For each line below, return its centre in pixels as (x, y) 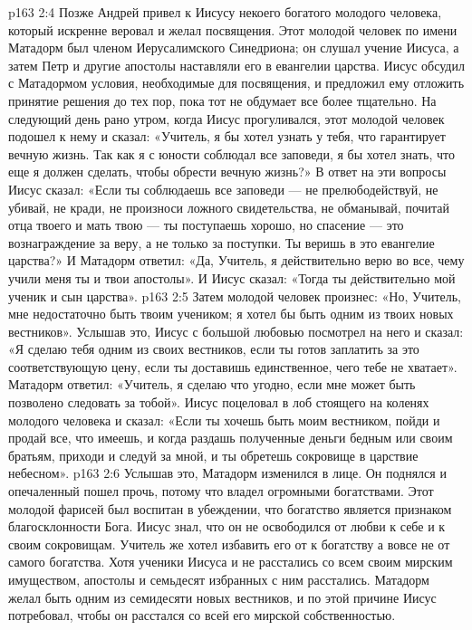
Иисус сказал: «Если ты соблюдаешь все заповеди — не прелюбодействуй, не (223, 189)
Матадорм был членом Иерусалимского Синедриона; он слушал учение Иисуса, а (234, 48)
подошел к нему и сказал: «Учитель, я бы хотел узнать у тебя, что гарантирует (227, 136)
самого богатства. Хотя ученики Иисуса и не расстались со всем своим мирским (231, 562)
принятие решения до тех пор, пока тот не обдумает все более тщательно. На (222, 100)
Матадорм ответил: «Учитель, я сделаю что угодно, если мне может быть (212, 384)
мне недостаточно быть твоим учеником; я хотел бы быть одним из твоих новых (231, 314)
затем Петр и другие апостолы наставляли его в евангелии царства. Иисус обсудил (236, 65)
